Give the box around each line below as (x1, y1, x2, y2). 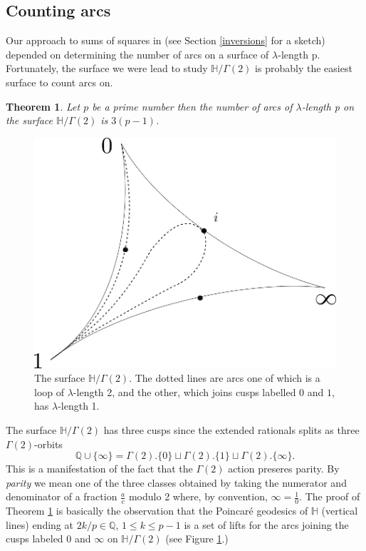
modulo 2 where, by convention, (128, 489, 268, 504)
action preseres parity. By (228, 461, 340, 476)
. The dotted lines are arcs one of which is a (129, 370, 320, 385)
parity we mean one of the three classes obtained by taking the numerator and (6, 475, 347, 490)
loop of (34, 384, 65, 399)
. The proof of (299, 489, 360, 504)
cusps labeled (6, 531, 63, 546)
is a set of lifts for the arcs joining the (184, 517, 349, 532)
